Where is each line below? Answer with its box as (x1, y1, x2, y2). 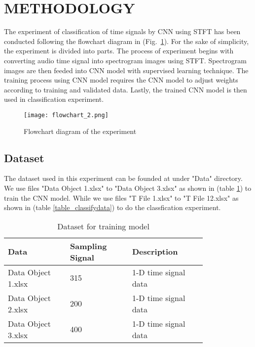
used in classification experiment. (4, 94, 104, 104)
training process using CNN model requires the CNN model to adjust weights (4, 75, 238, 85)
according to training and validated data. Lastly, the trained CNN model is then (4, 84, 247, 94)
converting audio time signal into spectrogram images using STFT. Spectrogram (4, 55, 247, 65)
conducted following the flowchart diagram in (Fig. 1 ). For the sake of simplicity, (4, 36, 249, 46)
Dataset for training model (57, 220, 149, 232)
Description (132, 246, 178, 258)
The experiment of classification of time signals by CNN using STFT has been (4, 26, 241, 37)
